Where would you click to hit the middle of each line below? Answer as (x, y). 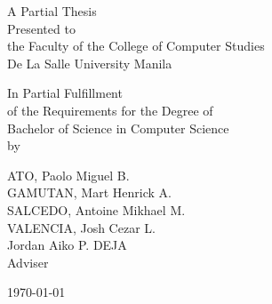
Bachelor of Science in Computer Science (118, 128)
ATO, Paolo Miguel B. (68, 175)
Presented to (41, 28)
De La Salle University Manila (90, 63)
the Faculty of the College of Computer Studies (136, 46)
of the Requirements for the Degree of (110, 110)
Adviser (28, 262)
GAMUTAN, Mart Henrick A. (89, 192)
